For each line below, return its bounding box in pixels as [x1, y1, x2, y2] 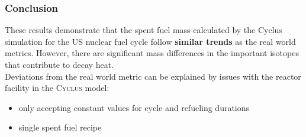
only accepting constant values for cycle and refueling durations [18, 101, 250, 113]
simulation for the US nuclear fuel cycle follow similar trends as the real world [5, 35, 296, 47]
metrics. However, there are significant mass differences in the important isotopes [5, 47, 299, 59]
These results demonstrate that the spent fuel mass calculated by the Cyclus [5, 24, 282, 36]
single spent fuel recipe [18, 121, 102, 133]
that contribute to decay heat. [5, 58, 114, 70]
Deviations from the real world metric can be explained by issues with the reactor [5, 70, 301, 82]
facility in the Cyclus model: [5, 81, 109, 94]
